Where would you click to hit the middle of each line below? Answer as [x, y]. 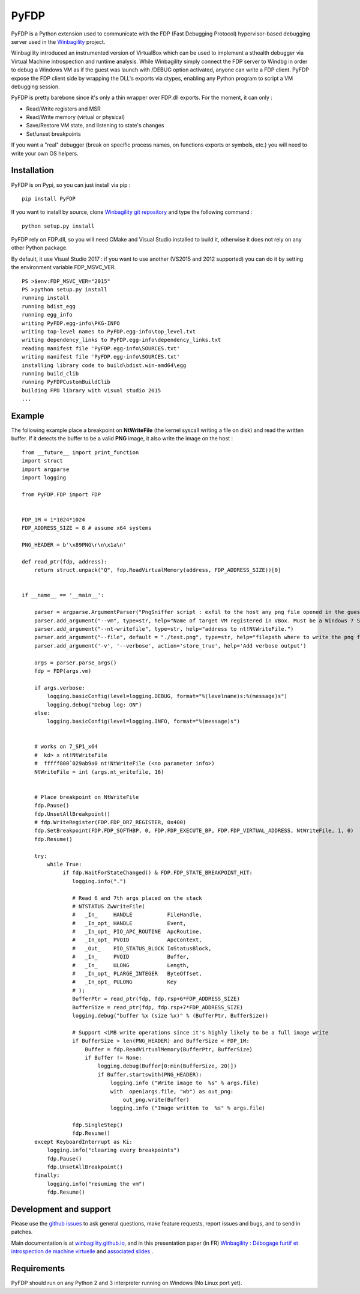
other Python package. [39, 248]
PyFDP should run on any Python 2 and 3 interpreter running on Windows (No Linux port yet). [127, 1283]
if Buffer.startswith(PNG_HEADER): [150, 1074]
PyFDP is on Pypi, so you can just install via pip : [71, 185]
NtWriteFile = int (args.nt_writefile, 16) [99, 772]
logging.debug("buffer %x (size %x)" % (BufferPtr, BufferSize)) [170, 1016]
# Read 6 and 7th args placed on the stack [137, 898]
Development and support [61, 1209]
